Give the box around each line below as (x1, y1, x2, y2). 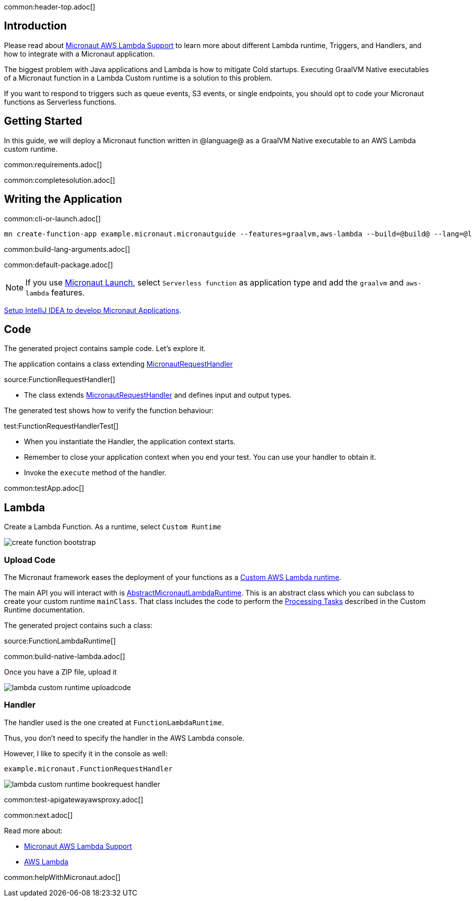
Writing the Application (4, 193, 122, 206)
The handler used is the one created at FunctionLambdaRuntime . (4, 718, 224, 727)
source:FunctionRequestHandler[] (4, 375, 115, 384)
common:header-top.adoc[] (4, 3, 95, 11)
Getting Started (4, 115, 82, 128)
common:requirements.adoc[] (4, 160, 102, 169)
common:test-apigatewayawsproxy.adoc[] (4, 795, 143, 804)
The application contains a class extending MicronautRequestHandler (4, 360, 233, 369)
